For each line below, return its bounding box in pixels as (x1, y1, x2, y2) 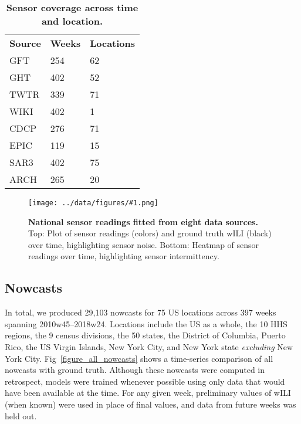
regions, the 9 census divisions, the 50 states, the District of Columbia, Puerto (5, 329, 286, 341)
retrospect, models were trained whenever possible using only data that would (5, 375, 285, 387)
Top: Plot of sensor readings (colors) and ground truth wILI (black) (28, 227, 272, 239)
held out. (5, 409, 37, 422)
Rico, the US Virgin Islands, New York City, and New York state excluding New (5, 341, 293, 353)
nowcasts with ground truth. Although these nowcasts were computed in (5, 364, 265, 376)
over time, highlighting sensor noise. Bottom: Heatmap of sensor (28, 238, 259, 250)
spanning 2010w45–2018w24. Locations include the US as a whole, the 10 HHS (5, 317, 288, 330)
